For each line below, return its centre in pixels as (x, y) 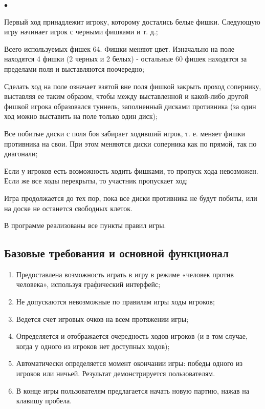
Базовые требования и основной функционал (117, 253)
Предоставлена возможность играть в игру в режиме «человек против (125, 274)
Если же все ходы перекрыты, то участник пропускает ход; (96, 181)
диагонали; (21, 154)
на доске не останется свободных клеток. (68, 208)
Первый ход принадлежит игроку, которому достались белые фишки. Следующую (132, 21)
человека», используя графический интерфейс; (88, 284)
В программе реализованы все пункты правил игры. (85, 225)
